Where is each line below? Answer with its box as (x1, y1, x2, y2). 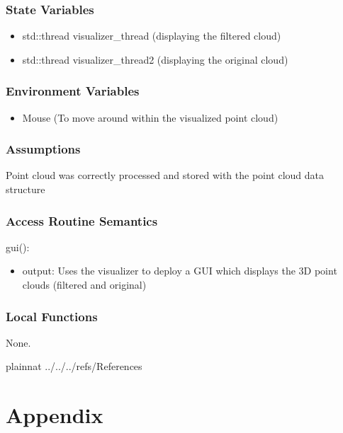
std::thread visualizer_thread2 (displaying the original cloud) (22, 52, 288, 67)
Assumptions (6, 140, 81, 158)
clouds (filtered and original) (22, 277, 147, 292)
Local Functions (6, 307, 98, 325)
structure (6, 182, 45, 197)
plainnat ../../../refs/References (6, 359, 142, 374)
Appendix (6, 400, 103, 429)
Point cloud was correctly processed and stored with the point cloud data (6, 168, 325, 183)
